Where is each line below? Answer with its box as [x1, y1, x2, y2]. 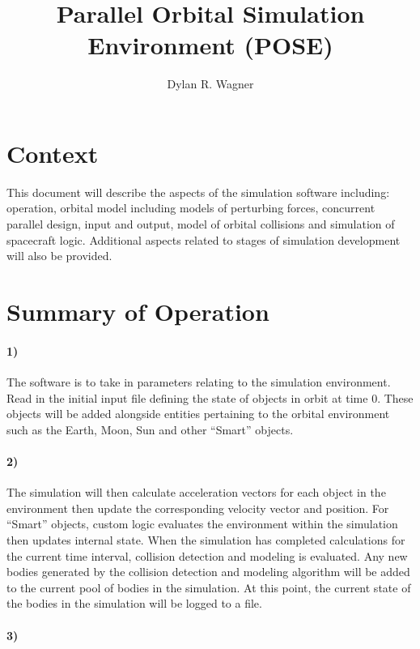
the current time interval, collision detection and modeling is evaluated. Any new [6, 547, 408, 564]
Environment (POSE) [87, 28, 333, 62]
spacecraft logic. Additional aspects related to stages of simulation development [6, 231, 401, 248]
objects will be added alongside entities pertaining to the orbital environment [6, 405, 390, 422]
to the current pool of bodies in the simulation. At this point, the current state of [6, 579, 411, 596]
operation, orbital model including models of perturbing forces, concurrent [6, 199, 375, 216]
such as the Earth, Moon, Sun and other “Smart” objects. [6, 421, 294, 438]
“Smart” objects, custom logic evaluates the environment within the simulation [6, 515, 398, 532]
